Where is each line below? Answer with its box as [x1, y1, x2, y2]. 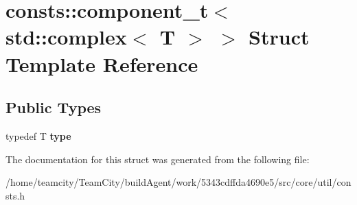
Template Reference [5, 49, 198, 77]
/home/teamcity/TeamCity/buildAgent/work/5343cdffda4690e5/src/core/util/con [5, 175, 352, 189]
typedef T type [5, 128, 71, 143]
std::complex [5, 23, 127, 51]
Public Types [5, 97, 102, 118]
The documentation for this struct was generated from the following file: [5, 152, 310, 166]
